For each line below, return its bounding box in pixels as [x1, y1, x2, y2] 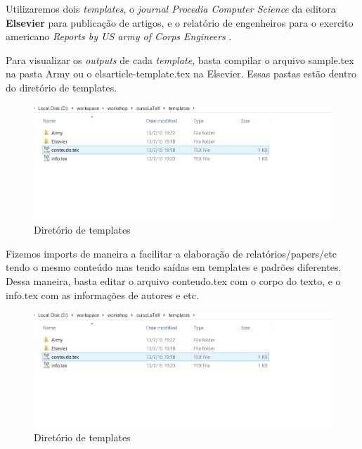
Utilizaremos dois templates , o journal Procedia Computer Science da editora [6, 1, 336, 15]
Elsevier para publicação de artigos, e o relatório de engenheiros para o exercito [6, 15, 354, 30]
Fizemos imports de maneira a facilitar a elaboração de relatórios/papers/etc [6, 246, 337, 260]
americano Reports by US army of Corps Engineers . [6, 29, 232, 44]
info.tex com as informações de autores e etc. [6, 287, 199, 302]
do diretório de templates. [6, 80, 117, 94]
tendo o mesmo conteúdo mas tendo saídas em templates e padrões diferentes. [6, 260, 342, 274]
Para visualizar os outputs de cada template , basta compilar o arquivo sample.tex [6, 52, 354, 67]
